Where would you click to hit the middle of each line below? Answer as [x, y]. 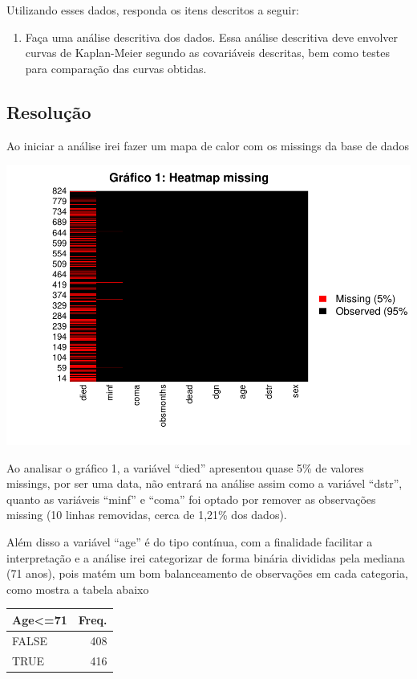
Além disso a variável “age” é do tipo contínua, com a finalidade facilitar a [190, 542]
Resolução [49, 111]
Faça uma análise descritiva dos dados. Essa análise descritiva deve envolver [212, 37]
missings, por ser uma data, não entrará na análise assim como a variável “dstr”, [204, 483]
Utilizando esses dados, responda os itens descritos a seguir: [153, 10]
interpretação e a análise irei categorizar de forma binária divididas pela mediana [206, 557]
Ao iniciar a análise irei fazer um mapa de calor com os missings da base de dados [208, 145]
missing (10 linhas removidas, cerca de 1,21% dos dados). [147, 515]
